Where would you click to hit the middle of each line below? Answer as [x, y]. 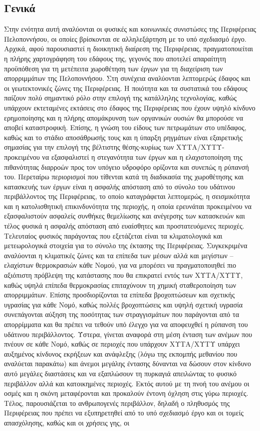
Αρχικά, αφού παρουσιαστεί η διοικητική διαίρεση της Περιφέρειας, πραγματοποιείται [129, 48]
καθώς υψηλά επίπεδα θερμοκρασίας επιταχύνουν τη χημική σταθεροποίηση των [120, 285]
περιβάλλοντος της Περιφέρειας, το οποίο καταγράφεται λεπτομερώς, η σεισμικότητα [127, 196]
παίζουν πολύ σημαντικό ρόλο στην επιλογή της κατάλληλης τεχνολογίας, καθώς [120, 98]
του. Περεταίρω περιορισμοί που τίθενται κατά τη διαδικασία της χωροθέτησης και [124, 177]
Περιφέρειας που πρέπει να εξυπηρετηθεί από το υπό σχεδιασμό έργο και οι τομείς [124, 413]
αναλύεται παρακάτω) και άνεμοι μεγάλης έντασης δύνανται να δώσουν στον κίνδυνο [127, 363]
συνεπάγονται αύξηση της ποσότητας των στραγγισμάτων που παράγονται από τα [122, 314]
